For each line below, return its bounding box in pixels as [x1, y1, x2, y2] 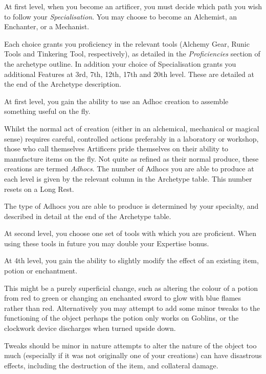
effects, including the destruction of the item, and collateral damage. [4, 360, 218, 370]
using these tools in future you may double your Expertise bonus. [4, 238, 209, 248]
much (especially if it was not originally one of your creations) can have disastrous [4, 350, 262, 361]
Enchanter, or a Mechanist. [4, 21, 90, 32]
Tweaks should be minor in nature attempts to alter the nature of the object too [4, 340, 257, 350]
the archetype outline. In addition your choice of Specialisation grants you [4, 58, 236, 69]
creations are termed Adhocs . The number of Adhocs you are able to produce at [4, 163, 254, 174]
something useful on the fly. [4, 106, 91, 116]
